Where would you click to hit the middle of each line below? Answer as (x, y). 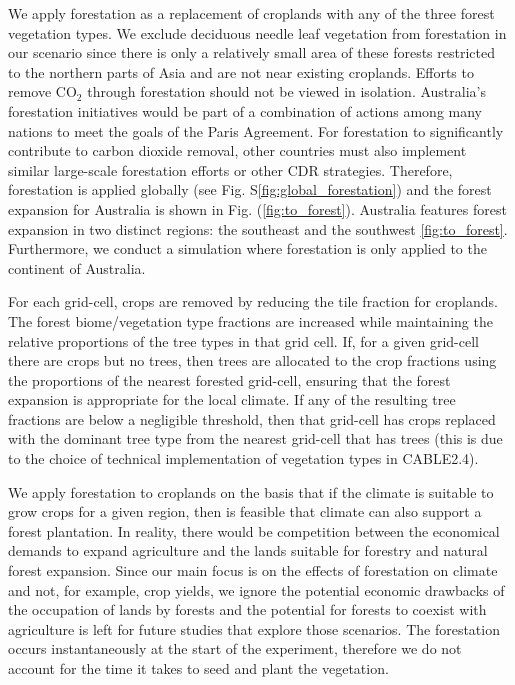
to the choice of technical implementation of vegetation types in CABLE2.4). (243, 458)
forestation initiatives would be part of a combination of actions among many (245, 110)
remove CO (42, 91)
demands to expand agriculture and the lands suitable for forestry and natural (248, 550)
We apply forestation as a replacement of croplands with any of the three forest (251, 13)
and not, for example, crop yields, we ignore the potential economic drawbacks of (256, 589)
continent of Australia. (77, 267)
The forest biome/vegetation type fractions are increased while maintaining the (250, 320)
